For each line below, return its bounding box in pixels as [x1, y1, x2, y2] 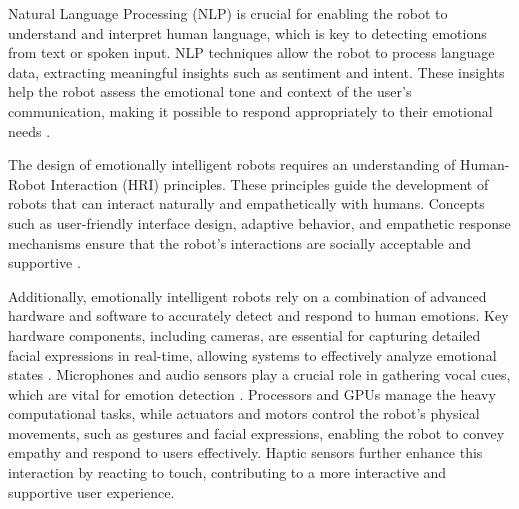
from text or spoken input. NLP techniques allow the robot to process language [8, 42, 495, 63]
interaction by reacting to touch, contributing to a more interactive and [8, 462, 447, 483]
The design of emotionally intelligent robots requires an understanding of [8, 154, 456, 175]
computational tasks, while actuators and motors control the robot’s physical [8, 403, 480, 424]
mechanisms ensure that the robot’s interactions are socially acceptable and [8, 232, 471, 253]
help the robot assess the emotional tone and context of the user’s [8, 81, 412, 102]
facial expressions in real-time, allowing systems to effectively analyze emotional [8, 344, 497, 365]
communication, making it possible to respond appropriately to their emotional [8, 100, 493, 121]
